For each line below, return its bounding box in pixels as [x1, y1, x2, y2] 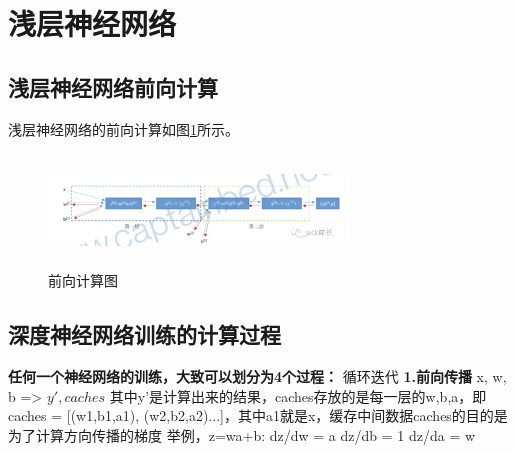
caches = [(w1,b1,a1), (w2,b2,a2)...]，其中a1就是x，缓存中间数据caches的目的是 [8, 405, 508, 426]
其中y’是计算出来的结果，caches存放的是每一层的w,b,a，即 [109, 385, 487, 406]
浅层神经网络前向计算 [8, 71, 218, 102]
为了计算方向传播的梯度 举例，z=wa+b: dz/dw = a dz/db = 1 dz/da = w [8, 424, 476, 445]
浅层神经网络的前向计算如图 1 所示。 [8, 118, 239, 139]
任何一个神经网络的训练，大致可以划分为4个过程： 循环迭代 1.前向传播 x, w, [8, 365, 507, 386]
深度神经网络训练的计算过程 [8, 319, 281, 350]
